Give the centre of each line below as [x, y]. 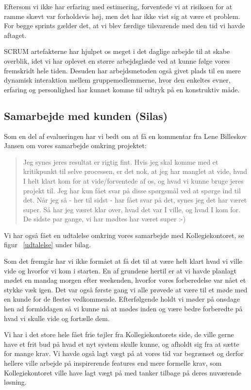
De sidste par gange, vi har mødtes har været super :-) [104, 219]
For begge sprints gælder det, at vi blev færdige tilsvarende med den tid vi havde [125, 25]
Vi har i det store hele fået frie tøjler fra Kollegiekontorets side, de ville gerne [119, 334]
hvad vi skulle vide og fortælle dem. [57, 318]
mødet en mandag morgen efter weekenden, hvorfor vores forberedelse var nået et [125, 280]
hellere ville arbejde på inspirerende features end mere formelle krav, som [113, 363]
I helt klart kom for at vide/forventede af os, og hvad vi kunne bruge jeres [133, 180]
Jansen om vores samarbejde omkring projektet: [75, 145]
